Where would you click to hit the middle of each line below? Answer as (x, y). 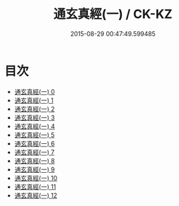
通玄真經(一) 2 (34, 109)
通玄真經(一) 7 (34, 152)
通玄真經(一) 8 (34, 160)
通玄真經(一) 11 (35, 187)
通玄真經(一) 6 (34, 143)
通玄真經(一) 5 (34, 135)
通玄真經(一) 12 (36, 195)
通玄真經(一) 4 (34, 126)
